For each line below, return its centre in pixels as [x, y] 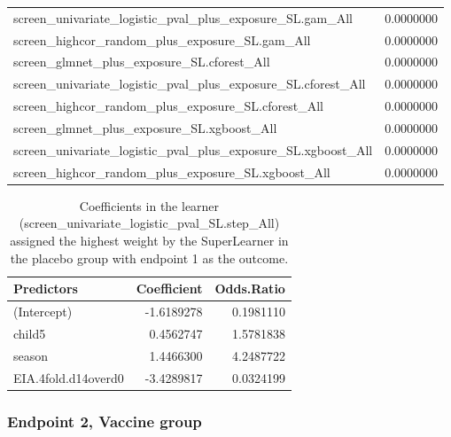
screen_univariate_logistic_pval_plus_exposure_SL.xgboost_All [193, 149]
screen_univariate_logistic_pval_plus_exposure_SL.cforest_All [190, 84]
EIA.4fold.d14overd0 [69, 377]
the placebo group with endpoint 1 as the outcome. [149, 258]
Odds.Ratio [250, 289]
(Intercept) [43, 311]
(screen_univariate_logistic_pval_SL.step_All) [149, 223]
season [31, 355]
